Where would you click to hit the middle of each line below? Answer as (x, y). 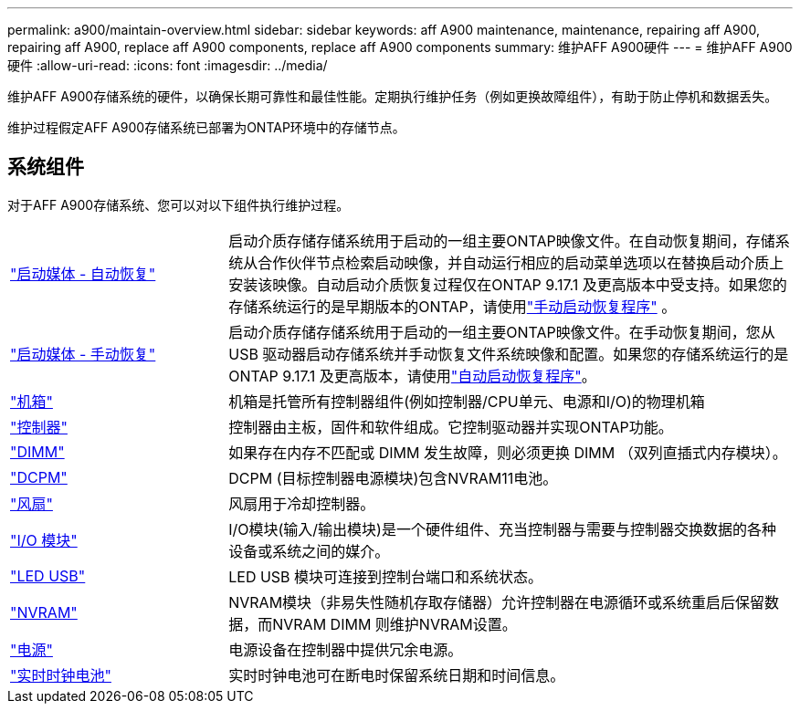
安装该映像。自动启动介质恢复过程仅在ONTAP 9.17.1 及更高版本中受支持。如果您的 (508, 284)
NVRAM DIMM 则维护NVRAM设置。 (395, 624)
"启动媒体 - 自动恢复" (83, 273)
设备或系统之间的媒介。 (309, 551)
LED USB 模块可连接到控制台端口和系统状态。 (386, 576)
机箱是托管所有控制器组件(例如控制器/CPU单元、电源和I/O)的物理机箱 (467, 401)
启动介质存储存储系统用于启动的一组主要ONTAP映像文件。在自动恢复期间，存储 (502, 240)
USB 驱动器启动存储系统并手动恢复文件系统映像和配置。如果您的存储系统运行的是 (509, 354)
